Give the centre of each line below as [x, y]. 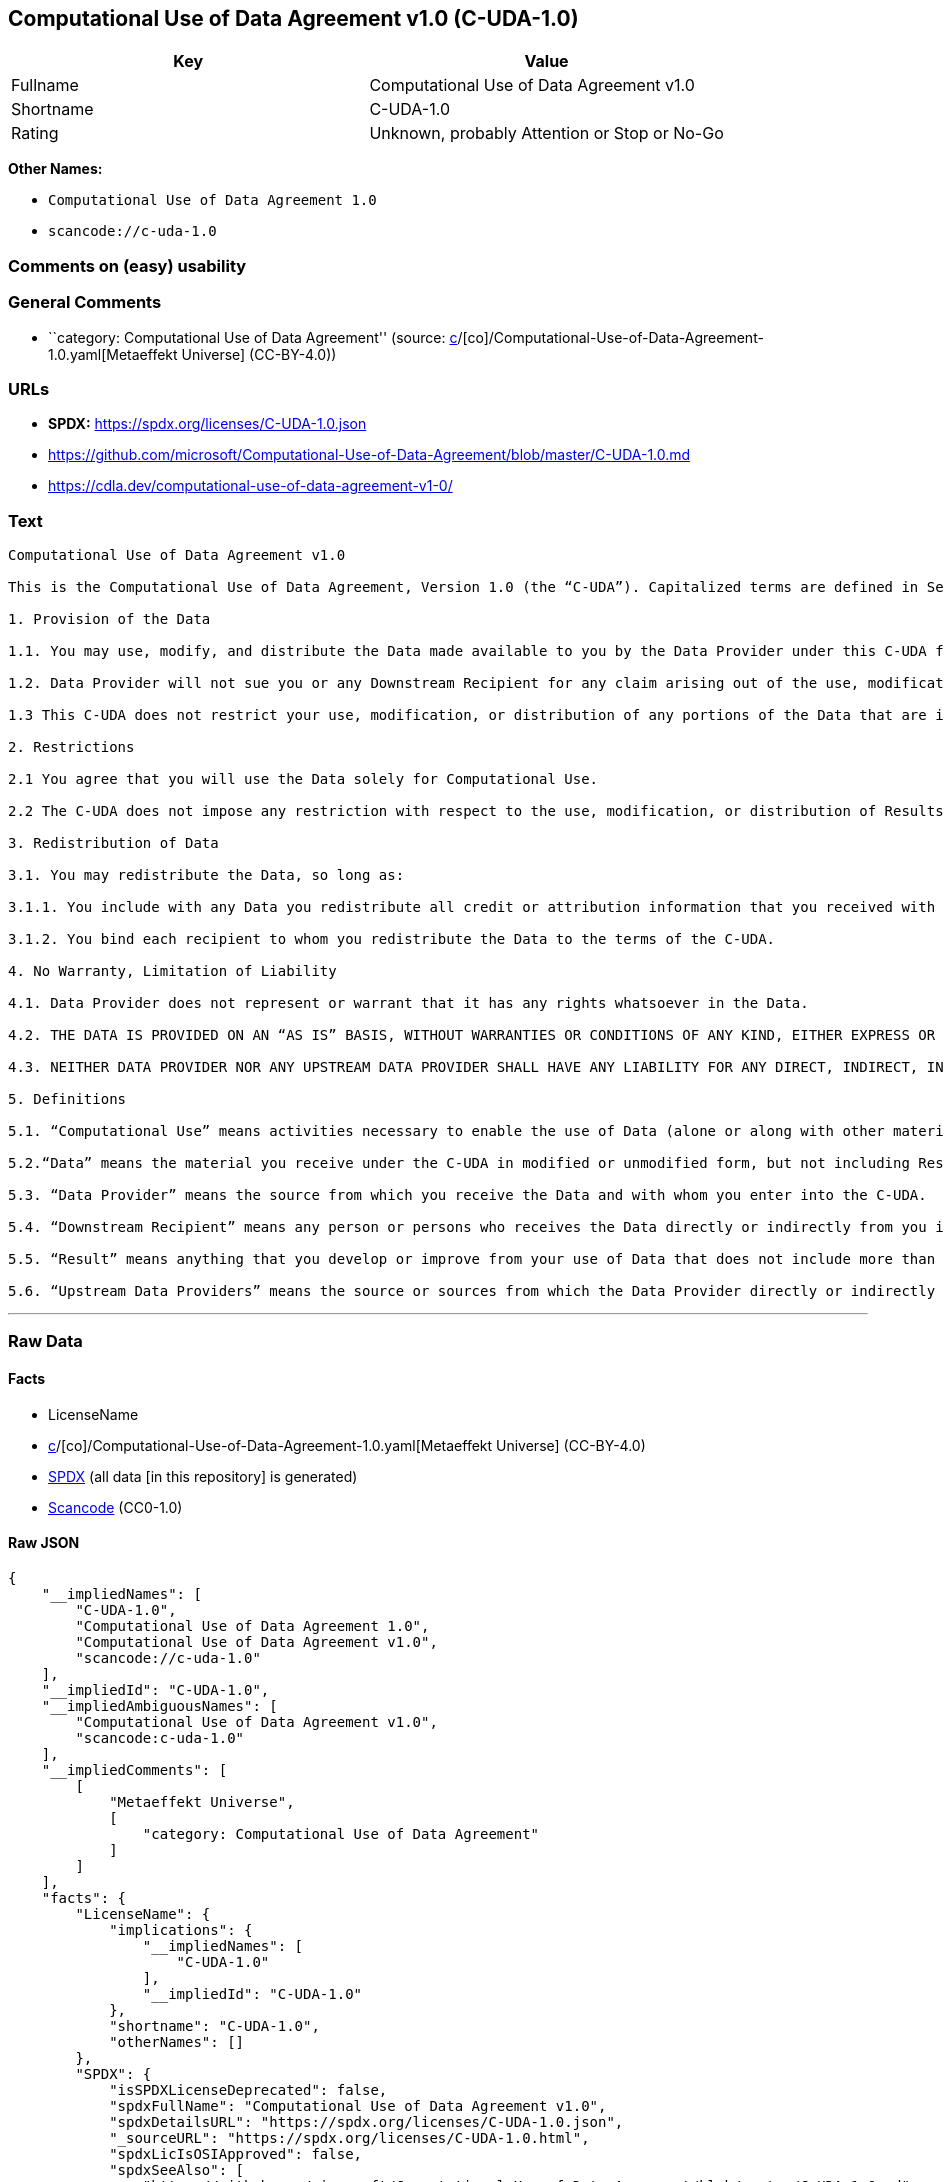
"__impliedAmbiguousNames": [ [159, 1705]
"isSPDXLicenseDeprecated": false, [248, 2089]
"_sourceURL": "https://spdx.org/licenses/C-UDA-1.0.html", [349, 2137]
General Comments [85, 302]
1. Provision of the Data [109, 619]
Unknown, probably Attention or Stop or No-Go [546, 133]
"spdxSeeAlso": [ [177, 2169]
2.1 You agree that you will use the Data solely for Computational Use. [303, 779]
